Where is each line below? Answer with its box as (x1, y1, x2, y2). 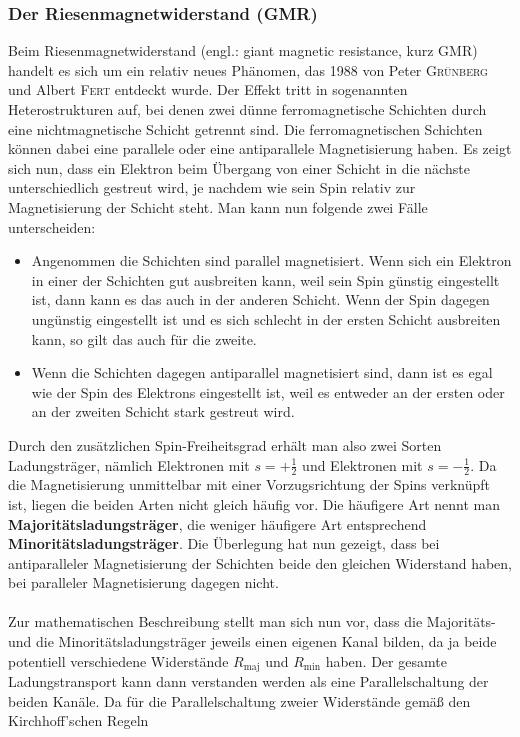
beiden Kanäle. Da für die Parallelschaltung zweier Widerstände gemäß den (8, 690, 471, 711)
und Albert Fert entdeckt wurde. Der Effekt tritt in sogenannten (8, 79, 408, 100)
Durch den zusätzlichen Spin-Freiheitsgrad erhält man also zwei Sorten (8, 434, 442, 455)
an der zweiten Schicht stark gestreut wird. (31, 401, 295, 422)
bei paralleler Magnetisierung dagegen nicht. (8, 572, 279, 593)
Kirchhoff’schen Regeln (8, 710, 149, 731)
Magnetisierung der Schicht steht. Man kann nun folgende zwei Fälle (8, 196, 428, 217)
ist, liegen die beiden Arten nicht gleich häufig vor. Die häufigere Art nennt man (8, 493, 500, 514)
